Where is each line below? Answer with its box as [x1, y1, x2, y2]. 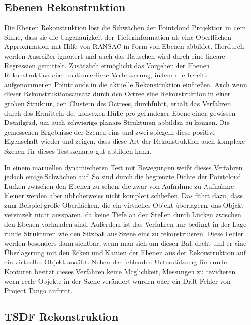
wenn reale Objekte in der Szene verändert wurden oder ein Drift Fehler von [4, 276, 231, 286]
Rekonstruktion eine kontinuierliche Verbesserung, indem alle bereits [4, 70, 207, 80]
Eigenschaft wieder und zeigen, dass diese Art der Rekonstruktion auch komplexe [4, 136, 245, 146]
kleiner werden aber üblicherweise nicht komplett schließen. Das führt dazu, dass [4, 190, 243, 201]
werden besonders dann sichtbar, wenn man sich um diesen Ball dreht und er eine [4, 238, 247, 248]
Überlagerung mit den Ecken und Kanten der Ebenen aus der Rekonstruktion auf [4, 247, 246, 257]
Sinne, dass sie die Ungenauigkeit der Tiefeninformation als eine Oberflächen [4, 31, 232, 42]
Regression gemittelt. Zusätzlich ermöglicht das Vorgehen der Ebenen [4, 60, 210, 70]
